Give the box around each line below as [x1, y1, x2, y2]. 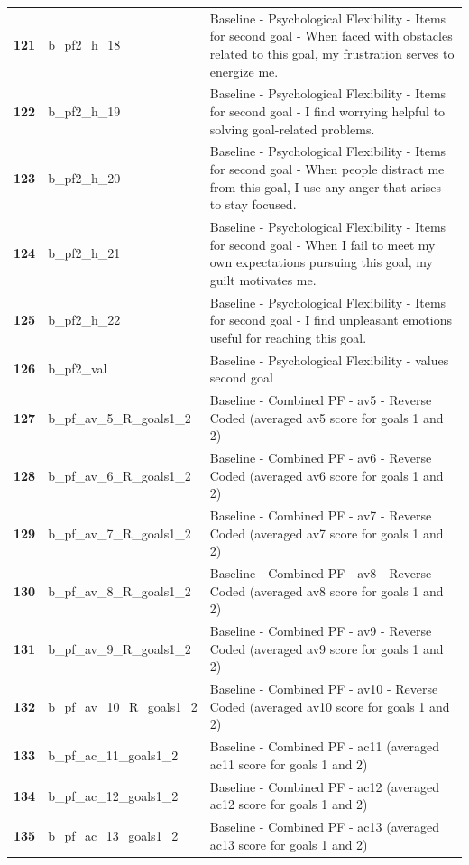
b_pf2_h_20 [48, 168, 121, 187]
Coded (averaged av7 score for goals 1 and [209, 523, 444, 542]
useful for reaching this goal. [209, 327, 367, 346]
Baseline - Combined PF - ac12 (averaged [209, 777, 439, 796]
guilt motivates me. [209, 270, 317, 289]
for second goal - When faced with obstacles [209, 26, 453, 45]
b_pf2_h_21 [48, 244, 121, 262]
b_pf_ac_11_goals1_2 [48, 746, 179, 765]
